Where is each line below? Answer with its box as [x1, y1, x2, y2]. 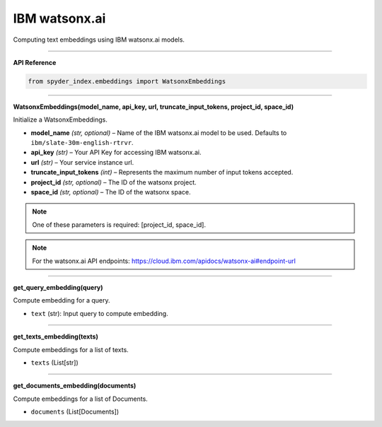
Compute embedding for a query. [13, 296, 110, 305]
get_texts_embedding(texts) [13, 332, 98, 341]
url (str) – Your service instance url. [30, 158, 134, 166]
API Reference [13, 58, 57, 66]
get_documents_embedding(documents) [13, 382, 137, 390]
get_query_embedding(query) [13, 283, 103, 291]
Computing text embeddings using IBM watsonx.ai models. [13, 35, 185, 44]
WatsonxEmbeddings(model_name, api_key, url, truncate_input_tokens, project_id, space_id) [13, 103, 294, 111]
